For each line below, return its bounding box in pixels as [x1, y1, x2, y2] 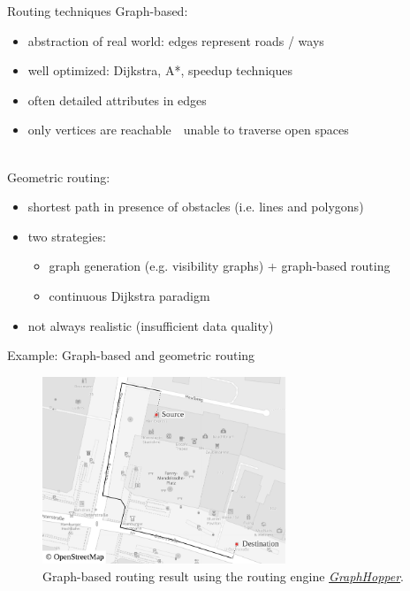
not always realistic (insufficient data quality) [27, 316, 274, 334]
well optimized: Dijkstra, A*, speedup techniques [27, 61, 292, 80]
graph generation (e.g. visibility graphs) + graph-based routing [49, 257, 391, 275]
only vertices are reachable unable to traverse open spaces [27, 120, 349, 139]
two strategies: [27, 226, 106, 245]
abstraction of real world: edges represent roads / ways [27, 31, 324, 50]
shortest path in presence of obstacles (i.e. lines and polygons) [27, 197, 364, 216]
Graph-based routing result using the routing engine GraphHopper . [42, 566, 404, 585]
